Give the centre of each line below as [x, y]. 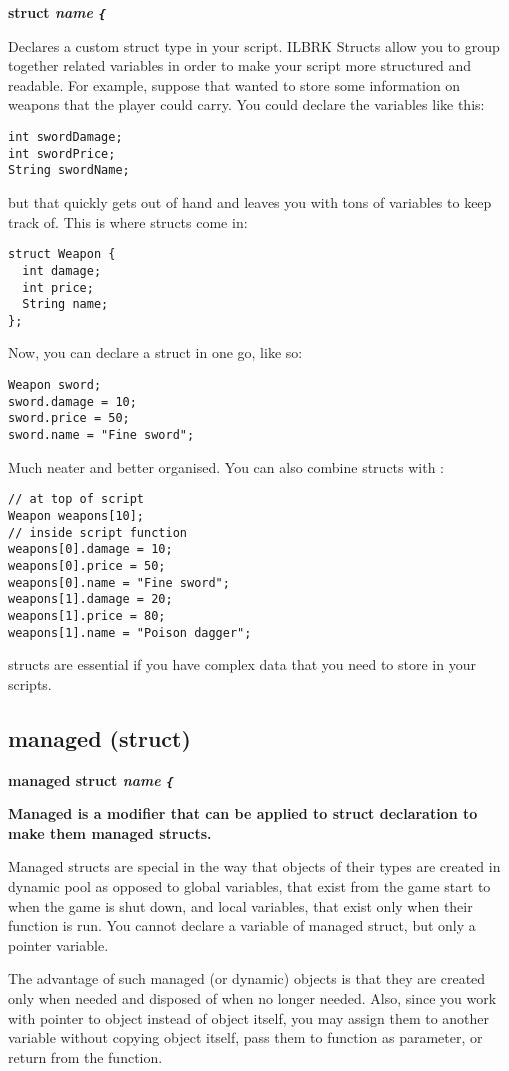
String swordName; [69, 170]
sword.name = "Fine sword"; [101, 435]
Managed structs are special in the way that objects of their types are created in [254, 866]
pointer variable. [58, 944]
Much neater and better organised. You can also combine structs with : [226, 466]
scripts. [30, 683]
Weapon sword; [55, 385]
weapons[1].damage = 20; [90, 599]
